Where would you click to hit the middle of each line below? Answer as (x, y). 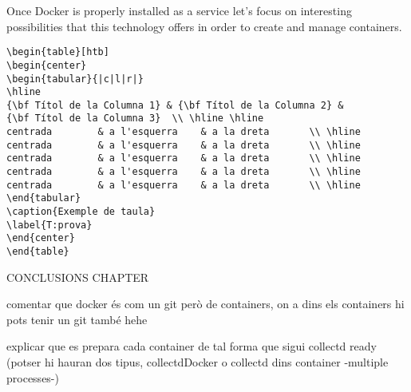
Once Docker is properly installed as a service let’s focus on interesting (179, 10)
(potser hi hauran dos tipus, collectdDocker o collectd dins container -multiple (198, 362)
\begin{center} (47, 65)
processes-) (33, 377)
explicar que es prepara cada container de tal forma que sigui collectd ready (192, 346)
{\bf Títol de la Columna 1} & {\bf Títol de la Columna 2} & (175, 105)
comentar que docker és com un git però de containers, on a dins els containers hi (205, 304)
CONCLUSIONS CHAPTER (78, 277)
